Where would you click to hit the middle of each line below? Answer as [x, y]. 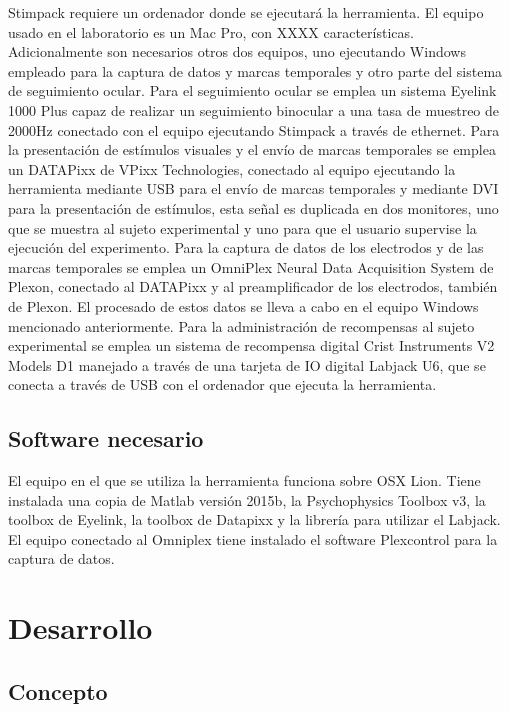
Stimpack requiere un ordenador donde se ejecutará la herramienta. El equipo [246, 12]
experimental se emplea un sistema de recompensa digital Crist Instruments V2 [251, 345]
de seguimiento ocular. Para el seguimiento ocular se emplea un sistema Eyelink [252, 90]
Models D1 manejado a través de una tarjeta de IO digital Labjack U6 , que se [247, 364]
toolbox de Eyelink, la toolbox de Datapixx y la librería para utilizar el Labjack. [254, 519]
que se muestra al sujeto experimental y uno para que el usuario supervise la [242, 227]
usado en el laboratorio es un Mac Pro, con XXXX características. [211, 31]
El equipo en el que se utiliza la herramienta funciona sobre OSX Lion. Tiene [244, 480]
